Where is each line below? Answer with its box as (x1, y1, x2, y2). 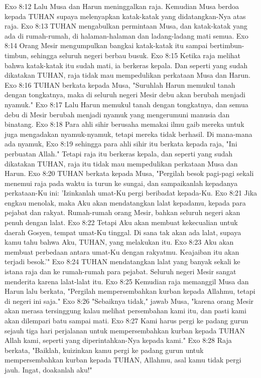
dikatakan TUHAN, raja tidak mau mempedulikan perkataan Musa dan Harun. (5, 70, 250, 80)
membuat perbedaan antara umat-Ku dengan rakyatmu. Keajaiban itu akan (5, 246, 239, 257)
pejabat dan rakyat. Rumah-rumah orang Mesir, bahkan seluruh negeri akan (5, 207, 240, 218)
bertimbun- (209, 40, 244, 51)
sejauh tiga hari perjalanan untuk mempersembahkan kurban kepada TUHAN (5, 325, 245, 335)
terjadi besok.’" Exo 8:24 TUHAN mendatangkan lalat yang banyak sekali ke (5, 256, 240, 267)
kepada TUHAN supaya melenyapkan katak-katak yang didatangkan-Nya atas (5, 11, 246, 21)
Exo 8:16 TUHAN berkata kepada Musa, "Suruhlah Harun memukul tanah (5, 79, 235, 90)
